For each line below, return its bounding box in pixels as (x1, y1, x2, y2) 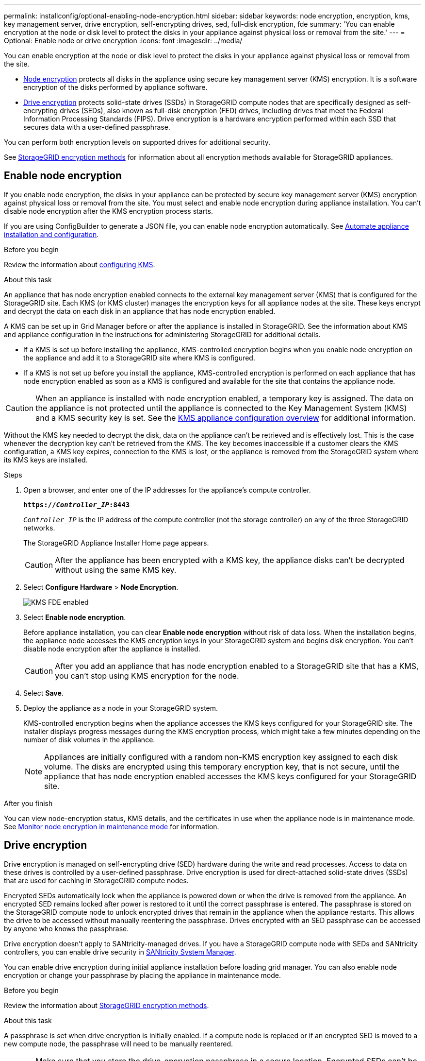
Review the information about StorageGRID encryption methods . (4, 1001, 209, 1010)
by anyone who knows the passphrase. (4, 924, 129, 933)
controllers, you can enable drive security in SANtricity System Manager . (4, 947, 236, 956)
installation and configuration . (4, 230, 99, 239)
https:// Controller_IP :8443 (23, 500, 130, 509)
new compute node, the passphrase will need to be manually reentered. (4, 1039, 233, 1048)
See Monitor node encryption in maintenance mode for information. (4, 822, 219, 831)
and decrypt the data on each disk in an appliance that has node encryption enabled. (4, 307, 276, 315)
